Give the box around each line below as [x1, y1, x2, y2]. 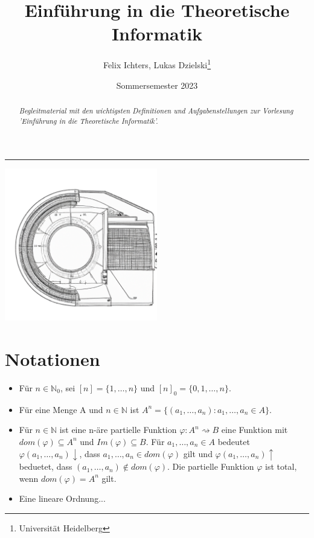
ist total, [265, 460, 297, 473]
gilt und [183, 447, 213, 460]
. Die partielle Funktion [167, 460, 254, 473]
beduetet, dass [19, 460, 72, 473]
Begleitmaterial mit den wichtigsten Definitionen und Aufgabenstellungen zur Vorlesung [19, 105, 293, 115]
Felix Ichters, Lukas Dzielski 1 [103, 57, 211, 71]
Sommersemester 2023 [116, 78, 198, 91]
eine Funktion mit [221, 423, 288, 436]
